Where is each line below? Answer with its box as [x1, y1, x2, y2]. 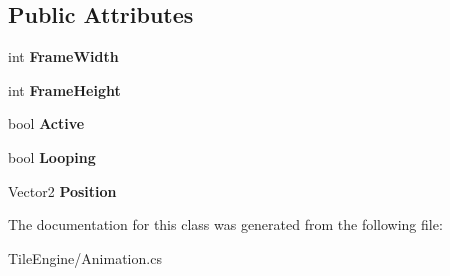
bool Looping [8, 146, 96, 167]
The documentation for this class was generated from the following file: [8, 214, 443, 235]
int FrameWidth [8, 46, 119, 67]
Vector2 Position [8, 180, 117, 201]
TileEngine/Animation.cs [8, 247, 162, 268]
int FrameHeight [8, 79, 121, 100]
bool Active [8, 113, 85, 134]
